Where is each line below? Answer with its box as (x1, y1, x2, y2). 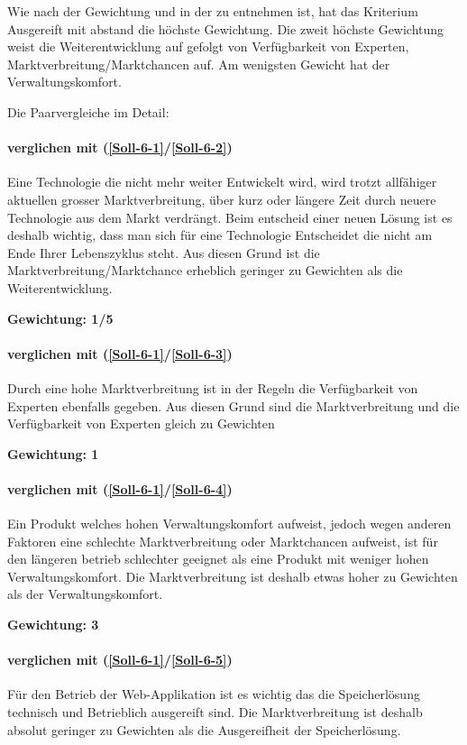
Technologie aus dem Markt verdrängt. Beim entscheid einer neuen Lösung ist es (7, 207, 453, 226)
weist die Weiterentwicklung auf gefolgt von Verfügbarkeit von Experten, (7, 37, 409, 56)
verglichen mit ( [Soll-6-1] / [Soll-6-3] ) (7, 344, 233, 363)
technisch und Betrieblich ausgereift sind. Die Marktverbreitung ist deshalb (7, 703, 423, 722)
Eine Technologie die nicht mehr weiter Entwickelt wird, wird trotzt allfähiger (7, 172, 437, 191)
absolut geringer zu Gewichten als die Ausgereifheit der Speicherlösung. (7, 720, 401, 739)
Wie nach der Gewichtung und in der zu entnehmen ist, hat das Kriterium (7, 2, 418, 20)
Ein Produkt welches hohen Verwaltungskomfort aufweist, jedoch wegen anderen (7, 514, 452, 533)
